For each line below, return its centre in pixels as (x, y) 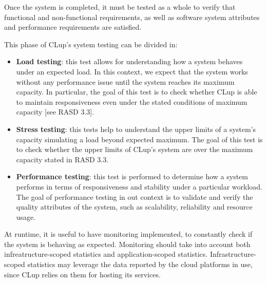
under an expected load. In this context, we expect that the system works (132, 71)
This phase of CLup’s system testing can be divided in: (91, 44)
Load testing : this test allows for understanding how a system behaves (129, 61)
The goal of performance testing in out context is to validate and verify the (135, 196)
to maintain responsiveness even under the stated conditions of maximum (132, 101)
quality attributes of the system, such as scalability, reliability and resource (134, 207)
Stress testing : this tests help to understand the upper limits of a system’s (136, 129)
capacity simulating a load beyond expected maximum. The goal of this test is (139, 139)
